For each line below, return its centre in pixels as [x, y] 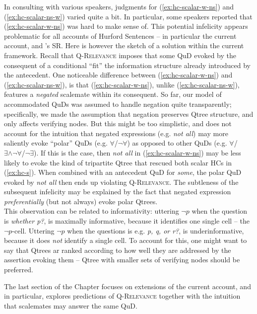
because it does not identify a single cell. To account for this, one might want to [126, 240]
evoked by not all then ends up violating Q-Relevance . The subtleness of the [121, 182]
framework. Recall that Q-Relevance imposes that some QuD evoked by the [120, 55]
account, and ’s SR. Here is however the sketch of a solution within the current [124, 45]
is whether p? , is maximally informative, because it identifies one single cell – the [127, 221]
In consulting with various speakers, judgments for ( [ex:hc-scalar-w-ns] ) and [119, 6]
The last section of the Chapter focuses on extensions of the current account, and [128, 286]
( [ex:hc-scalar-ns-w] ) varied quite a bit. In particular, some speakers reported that [128, 16]
